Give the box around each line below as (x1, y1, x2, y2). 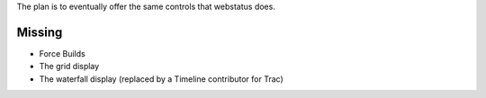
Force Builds (39, 48, 85, 58)
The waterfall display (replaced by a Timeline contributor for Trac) (39, 73, 283, 85)
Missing (16, 24, 63, 40)
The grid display (39, 61, 100, 72)
